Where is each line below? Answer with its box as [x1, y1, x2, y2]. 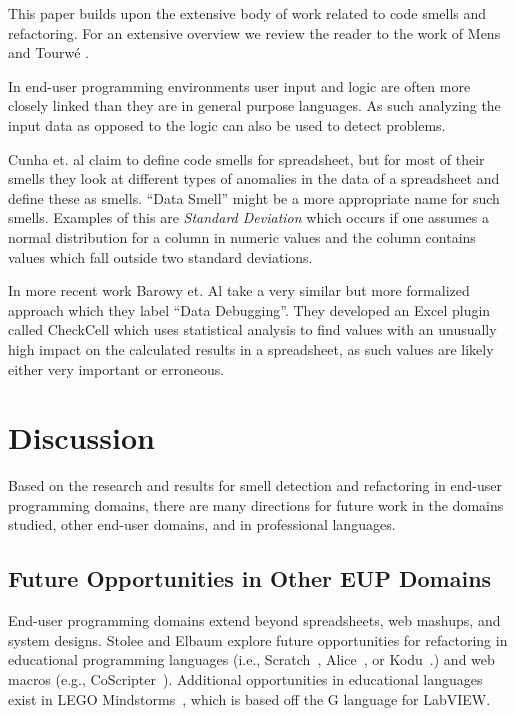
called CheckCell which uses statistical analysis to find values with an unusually [8, 319, 497, 340]
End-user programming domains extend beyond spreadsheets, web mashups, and [8, 610, 501, 631]
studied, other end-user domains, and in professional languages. [8, 514, 396, 535]
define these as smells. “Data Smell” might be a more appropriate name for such [8, 187, 500, 208]
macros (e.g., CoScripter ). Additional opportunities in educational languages [8, 668, 483, 689]
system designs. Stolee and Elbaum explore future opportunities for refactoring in [8, 629, 508, 650]
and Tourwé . [8, 42, 89, 63]
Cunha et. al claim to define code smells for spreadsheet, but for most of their [8, 148, 485, 169]
